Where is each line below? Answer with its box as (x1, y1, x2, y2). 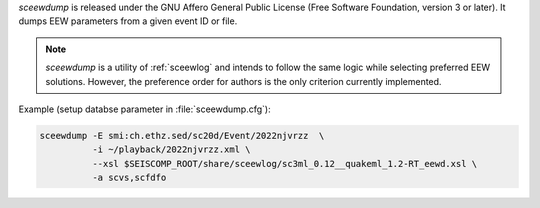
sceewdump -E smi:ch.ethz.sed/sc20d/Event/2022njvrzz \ (39, 130, 325, 141)
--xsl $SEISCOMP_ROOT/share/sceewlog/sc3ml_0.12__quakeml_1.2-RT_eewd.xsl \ (91, 158, 478, 169)
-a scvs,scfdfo (91, 172, 167, 184)
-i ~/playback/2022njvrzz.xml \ (91, 144, 251, 155)
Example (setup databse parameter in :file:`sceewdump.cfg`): (18, 103, 271, 115)
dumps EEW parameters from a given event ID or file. (18, 15, 238, 27)
